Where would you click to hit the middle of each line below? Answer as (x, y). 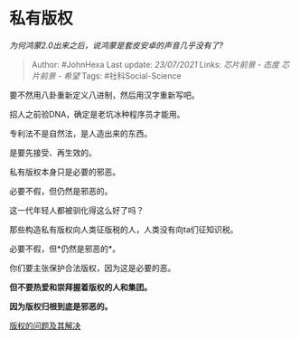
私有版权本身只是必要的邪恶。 (65, 172)
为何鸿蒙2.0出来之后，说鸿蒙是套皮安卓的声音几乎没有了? (117, 45)
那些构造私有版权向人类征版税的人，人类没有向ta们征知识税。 (124, 229)
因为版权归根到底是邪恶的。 (61, 306)
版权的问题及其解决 (45, 325)
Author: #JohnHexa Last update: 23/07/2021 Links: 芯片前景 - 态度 (155, 64)
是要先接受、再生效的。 (53, 152)
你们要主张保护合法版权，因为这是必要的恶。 (93, 268)
